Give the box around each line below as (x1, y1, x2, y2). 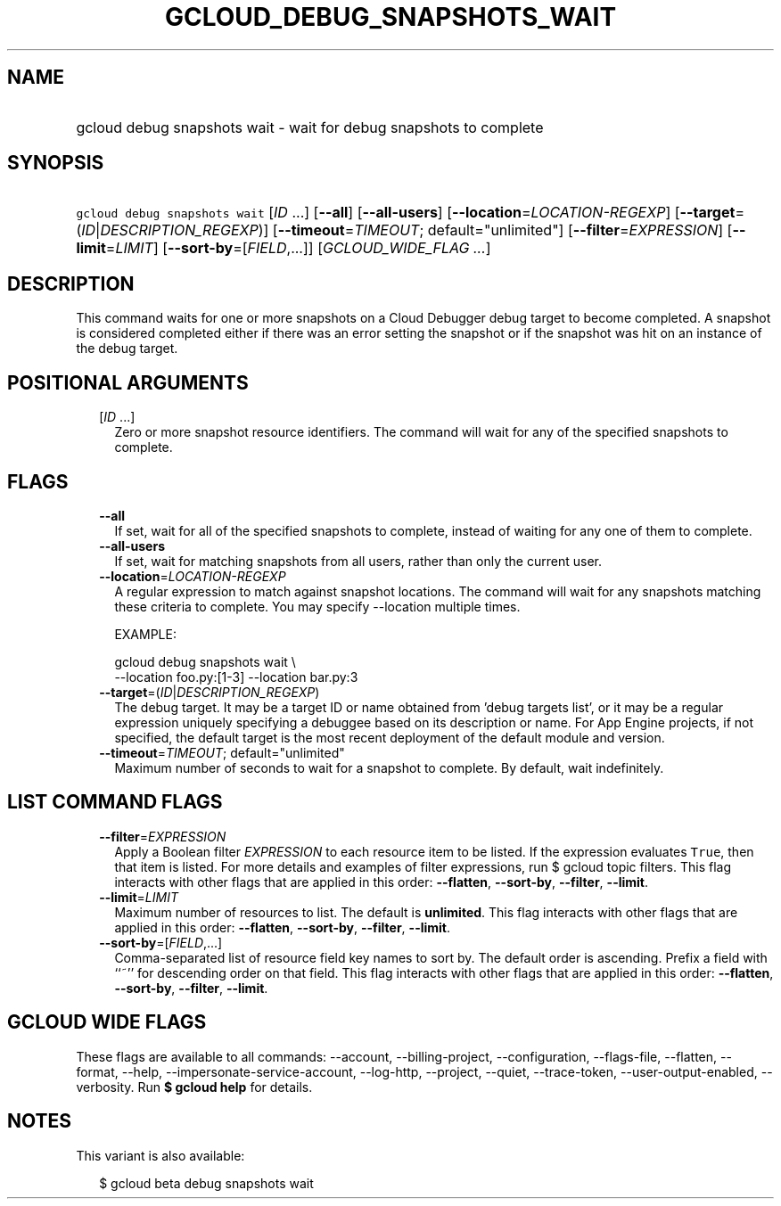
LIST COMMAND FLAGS (7, 791, 223, 814)
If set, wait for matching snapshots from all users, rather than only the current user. (114, 553, 602, 569)
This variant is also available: (76, 1147, 245, 1163)
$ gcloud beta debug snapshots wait (99, 1175, 314, 1191)
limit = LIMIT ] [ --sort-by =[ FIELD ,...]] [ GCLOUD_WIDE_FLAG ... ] (76, 239, 491, 258)
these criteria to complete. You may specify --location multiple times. (114, 598, 521, 614)
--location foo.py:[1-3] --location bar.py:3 (114, 669, 358, 685)
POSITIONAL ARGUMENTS (7, 371, 249, 394)
